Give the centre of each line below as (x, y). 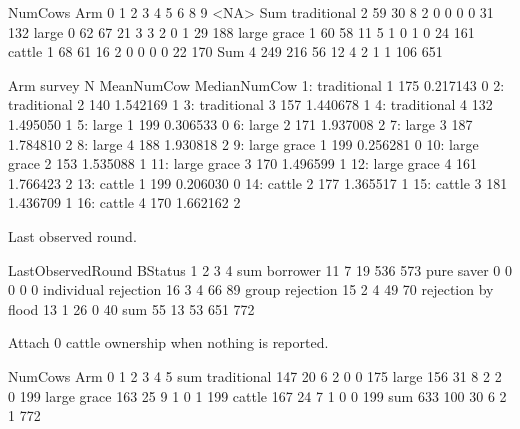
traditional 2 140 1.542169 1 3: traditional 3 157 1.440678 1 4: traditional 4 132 (250, 104)
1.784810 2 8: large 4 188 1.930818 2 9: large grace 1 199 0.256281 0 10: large (243, 143)
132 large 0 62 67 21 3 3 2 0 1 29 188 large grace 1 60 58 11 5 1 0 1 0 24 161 (241, 31)
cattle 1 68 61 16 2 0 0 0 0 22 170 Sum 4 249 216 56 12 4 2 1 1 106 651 (225, 51)
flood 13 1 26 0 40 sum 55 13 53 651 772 (131, 308)
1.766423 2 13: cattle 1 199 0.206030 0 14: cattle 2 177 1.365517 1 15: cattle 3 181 (258, 182)
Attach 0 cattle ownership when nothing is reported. (168, 342)
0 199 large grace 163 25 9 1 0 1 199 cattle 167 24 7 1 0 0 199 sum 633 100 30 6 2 (257, 395)
